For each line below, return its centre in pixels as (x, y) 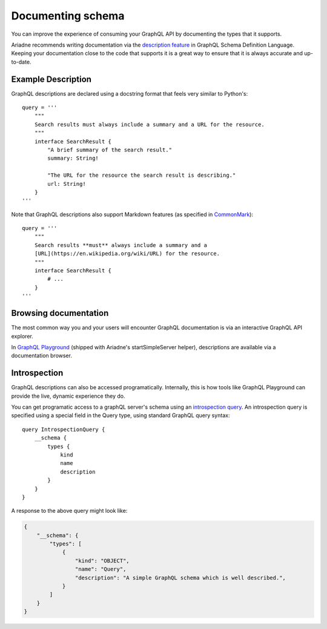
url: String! (67, 184)
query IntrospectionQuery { (64, 429)
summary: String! (73, 158)
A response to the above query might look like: (69, 511)
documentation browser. (42, 356)
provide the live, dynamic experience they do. (68, 396)
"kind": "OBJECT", (102, 561)
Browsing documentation (60, 313)
